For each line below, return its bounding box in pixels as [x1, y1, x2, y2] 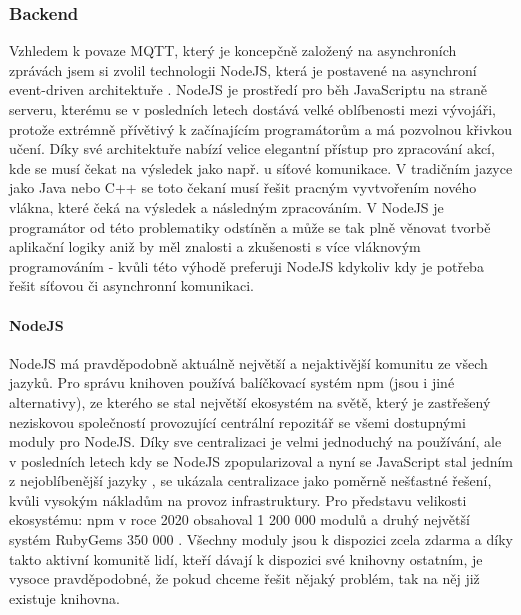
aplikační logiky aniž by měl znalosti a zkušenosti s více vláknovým [9, 236, 421, 257]
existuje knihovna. [9, 587, 120, 608]
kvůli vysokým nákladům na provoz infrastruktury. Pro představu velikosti [9, 489, 467, 510]
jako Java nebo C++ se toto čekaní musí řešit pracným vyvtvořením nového [9, 177, 477, 198]
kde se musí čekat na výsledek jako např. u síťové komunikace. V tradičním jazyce [9, 157, 513, 178]
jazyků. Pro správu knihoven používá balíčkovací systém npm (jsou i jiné [9, 372, 455, 393]
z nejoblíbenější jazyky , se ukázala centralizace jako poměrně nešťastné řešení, [9, 470, 492, 491]
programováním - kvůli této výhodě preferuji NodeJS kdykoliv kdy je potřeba [9, 255, 484, 276]
